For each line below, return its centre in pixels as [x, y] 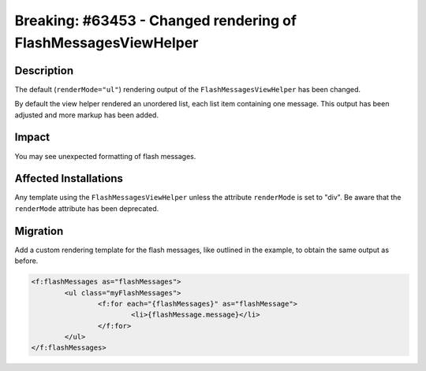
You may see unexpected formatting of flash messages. [105, 156]
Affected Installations [69, 178]
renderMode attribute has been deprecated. [87, 208]
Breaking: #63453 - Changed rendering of [156, 20]
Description [44, 70]
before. [26, 261]
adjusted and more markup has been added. [87, 115]
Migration [39, 231]
